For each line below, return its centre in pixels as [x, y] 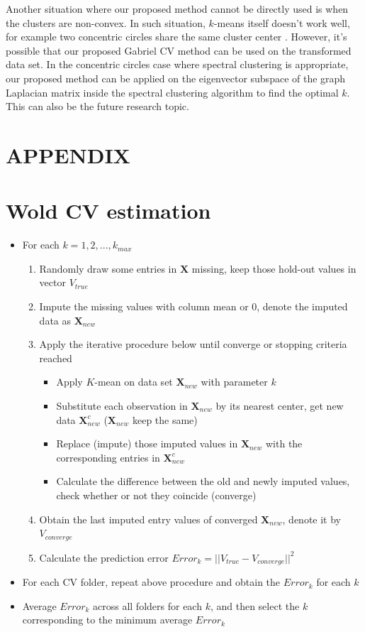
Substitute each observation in [122, 405]
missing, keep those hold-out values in [274, 268]
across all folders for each [147, 605]
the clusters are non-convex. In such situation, [106, 22]
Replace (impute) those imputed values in [147, 443]
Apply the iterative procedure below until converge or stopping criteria [193, 344]
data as [55, 320]
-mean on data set [134, 382]
